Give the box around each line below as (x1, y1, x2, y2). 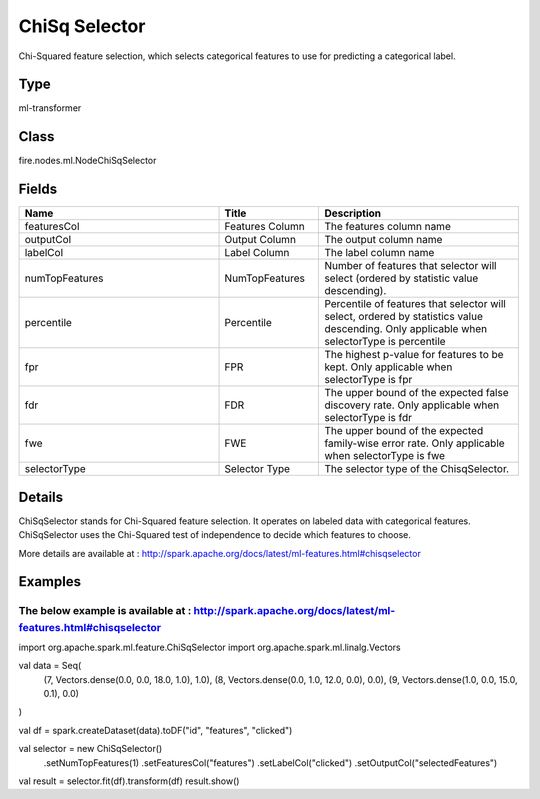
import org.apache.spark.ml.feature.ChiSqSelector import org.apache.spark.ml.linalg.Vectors (18, 641, 402, 653)
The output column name (324, 233, 443, 247)
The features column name (324, 220, 452, 234)
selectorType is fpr (324, 373, 413, 387)
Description (324, 206, 382, 220)
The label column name (324, 246, 435, 260)
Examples (18, 573, 82, 590)
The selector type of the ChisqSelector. (324, 462, 510, 476)
